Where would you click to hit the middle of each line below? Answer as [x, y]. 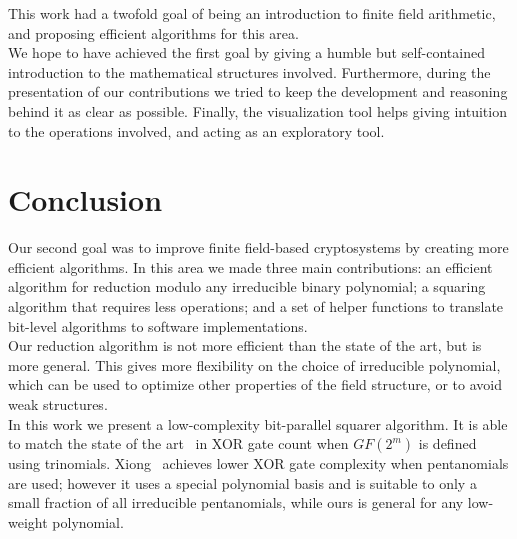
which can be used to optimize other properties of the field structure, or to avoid [255, 384]
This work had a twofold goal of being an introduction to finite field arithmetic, [252, 13]
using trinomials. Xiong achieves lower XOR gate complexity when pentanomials [258, 463]
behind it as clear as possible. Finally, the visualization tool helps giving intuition [257, 110]
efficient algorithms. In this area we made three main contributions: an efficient [250, 266]
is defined [447, 443]
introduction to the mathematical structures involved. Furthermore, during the [249, 71]
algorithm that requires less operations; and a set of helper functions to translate [256, 306]
